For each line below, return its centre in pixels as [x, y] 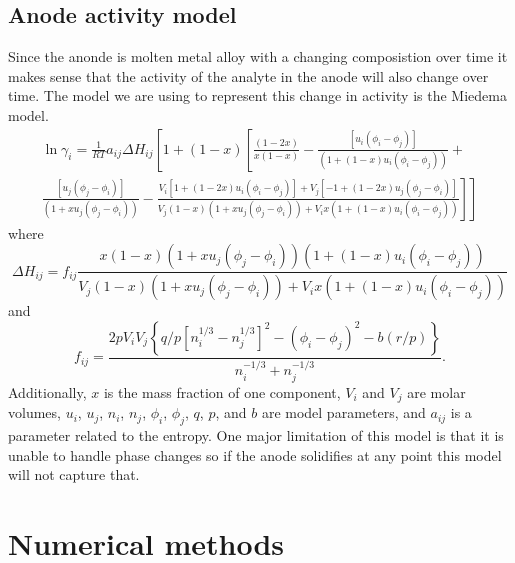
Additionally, [47, 391]
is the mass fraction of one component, [222, 391]
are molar [436, 391]
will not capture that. [74, 474]
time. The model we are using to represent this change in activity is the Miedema [257, 95]
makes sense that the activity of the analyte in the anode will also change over [248, 75]
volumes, [34, 412]
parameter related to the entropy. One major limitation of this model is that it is [256, 435]
